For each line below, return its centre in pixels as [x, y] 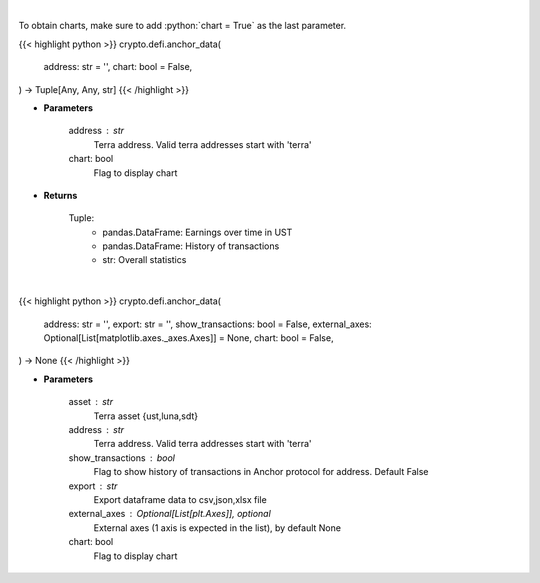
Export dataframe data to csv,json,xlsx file [180, 499]
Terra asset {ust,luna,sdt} [146, 416]
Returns [60, 195]
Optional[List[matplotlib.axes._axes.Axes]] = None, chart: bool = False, [188, 338]
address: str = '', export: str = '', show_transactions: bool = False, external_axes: [207, 324]
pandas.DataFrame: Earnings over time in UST [197, 232]
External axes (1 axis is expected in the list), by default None [217, 527]
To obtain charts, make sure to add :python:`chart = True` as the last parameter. [182, 26]
